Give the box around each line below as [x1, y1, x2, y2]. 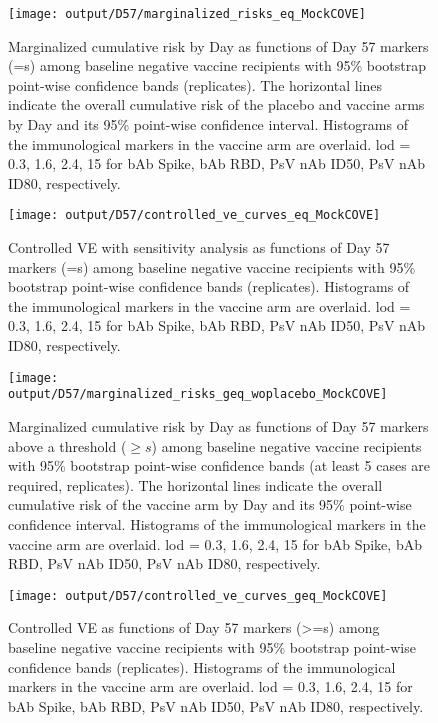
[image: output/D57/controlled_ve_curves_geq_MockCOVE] [8, 588, 388, 603]
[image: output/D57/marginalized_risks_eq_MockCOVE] [8, 7, 366, 21]
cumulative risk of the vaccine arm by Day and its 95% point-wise [8, 494, 412, 515]
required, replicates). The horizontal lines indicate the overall [8, 474, 383, 495]
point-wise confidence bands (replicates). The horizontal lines [8, 74, 383, 95]
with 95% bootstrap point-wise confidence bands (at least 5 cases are [8, 455, 431, 476]
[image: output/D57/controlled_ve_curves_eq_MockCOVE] [8, 208, 381, 223]
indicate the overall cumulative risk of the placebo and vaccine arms [8, 94, 425, 115]
